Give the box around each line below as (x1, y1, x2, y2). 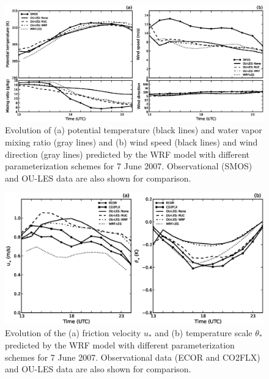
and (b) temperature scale (155, 326, 252, 339)
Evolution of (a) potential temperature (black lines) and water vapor (5, 123, 262, 136)
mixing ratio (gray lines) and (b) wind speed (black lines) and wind (5, 136, 258, 149)
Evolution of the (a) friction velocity (5, 326, 141, 339)
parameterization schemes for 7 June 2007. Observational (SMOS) (5, 160, 252, 172)
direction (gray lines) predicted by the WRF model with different (5, 147, 250, 160)
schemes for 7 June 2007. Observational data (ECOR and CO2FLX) (5, 350, 260, 363)
